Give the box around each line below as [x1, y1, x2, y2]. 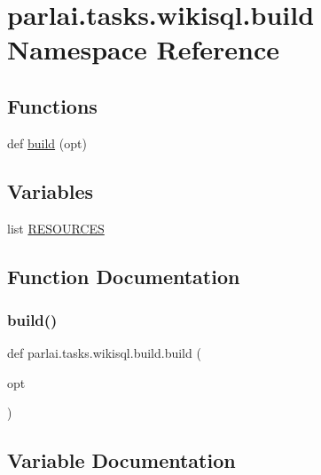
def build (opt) [7, 133, 87, 152]
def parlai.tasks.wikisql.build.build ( [7, 344, 201, 362]
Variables [7, 177, 94, 204]
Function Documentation [7, 262, 240, 289]
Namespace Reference [7, 31, 279, 67]
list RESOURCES [7, 218, 105, 237]
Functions [7, 91, 98, 119]
